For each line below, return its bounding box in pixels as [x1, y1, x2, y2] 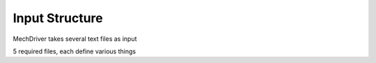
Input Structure [13, 10, 104, 26]
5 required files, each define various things [13, 47, 136, 55]
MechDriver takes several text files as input [13, 35, 137, 43]
